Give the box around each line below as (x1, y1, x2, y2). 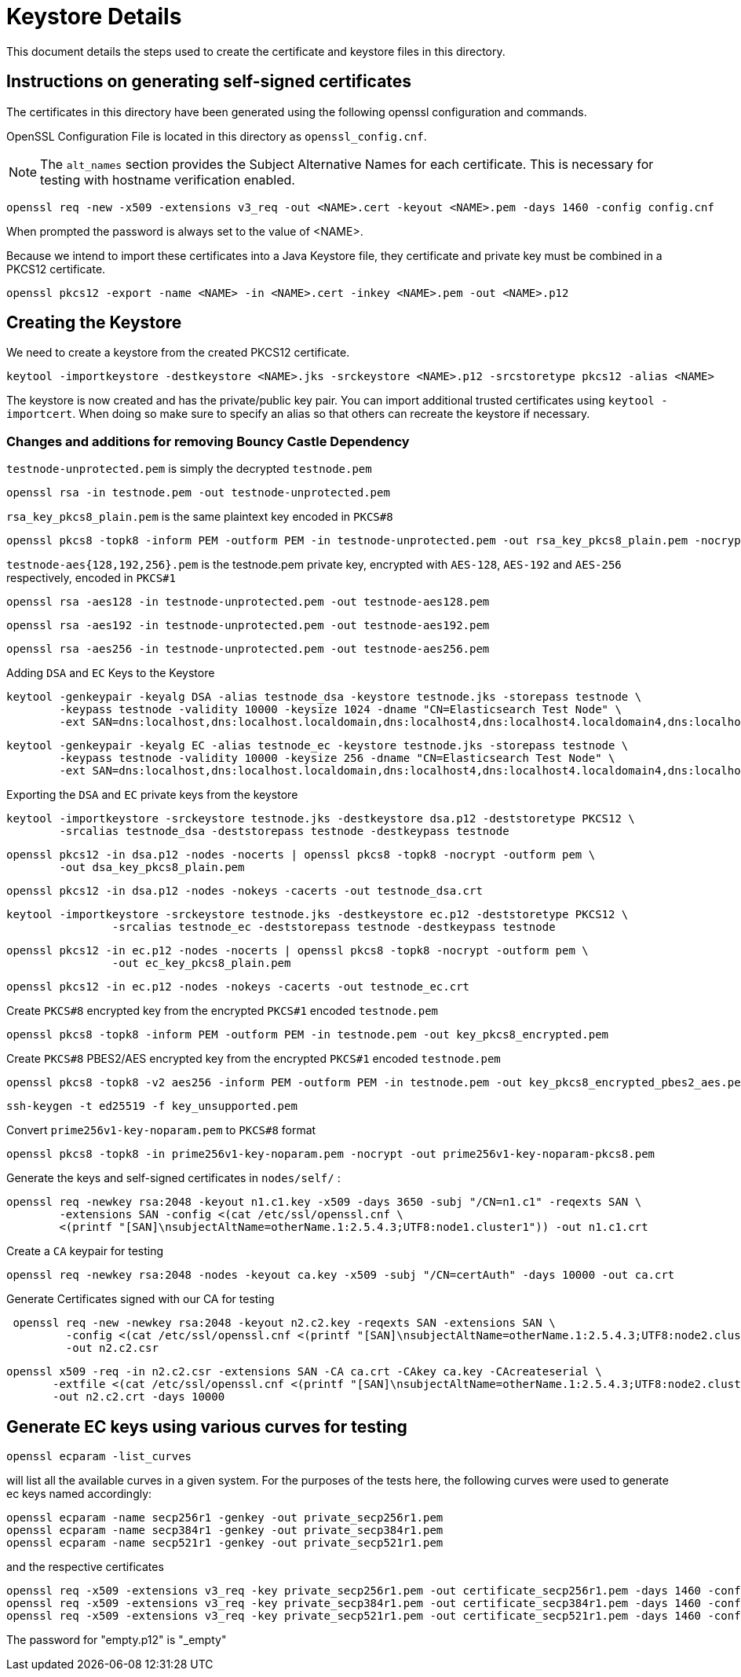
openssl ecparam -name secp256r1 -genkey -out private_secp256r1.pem (6, 1511, 444, 1525)
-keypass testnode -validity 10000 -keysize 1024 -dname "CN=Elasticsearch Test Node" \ (59, 703, 622, 716)
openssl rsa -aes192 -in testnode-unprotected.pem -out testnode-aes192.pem (6, 619, 490, 632)
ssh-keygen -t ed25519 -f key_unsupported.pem (6, 1100, 297, 1113)
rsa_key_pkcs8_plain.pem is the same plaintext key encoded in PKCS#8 (6, 510, 393, 524)
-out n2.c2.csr (65, 1342, 159, 1355)
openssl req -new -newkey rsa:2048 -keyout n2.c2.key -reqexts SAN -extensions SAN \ (13, 1316, 556, 1330)
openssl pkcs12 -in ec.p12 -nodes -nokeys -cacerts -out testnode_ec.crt (6, 980, 470, 994)
